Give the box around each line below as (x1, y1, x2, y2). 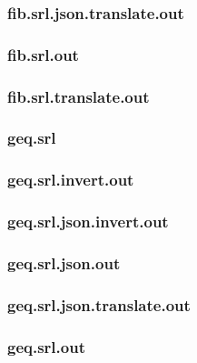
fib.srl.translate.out (7, 85, 150, 107)
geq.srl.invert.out (7, 168, 134, 191)
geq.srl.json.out (7, 251, 121, 274)
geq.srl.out (7, 335, 85, 358)
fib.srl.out (7, 43, 79, 66)
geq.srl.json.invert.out (7, 210, 169, 233)
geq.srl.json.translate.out (7, 293, 191, 316)
